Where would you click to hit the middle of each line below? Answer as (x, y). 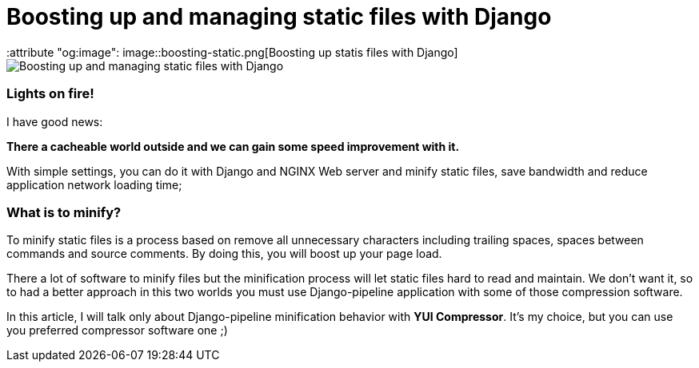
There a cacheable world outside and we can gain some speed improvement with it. (233, 146)
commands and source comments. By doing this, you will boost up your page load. (224, 254)
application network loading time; (94, 184)
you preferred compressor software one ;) (117, 330)
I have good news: (55, 121)
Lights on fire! (50, 94)
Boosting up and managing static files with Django (279, 17)
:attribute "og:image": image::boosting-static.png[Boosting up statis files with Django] (232, 52)
